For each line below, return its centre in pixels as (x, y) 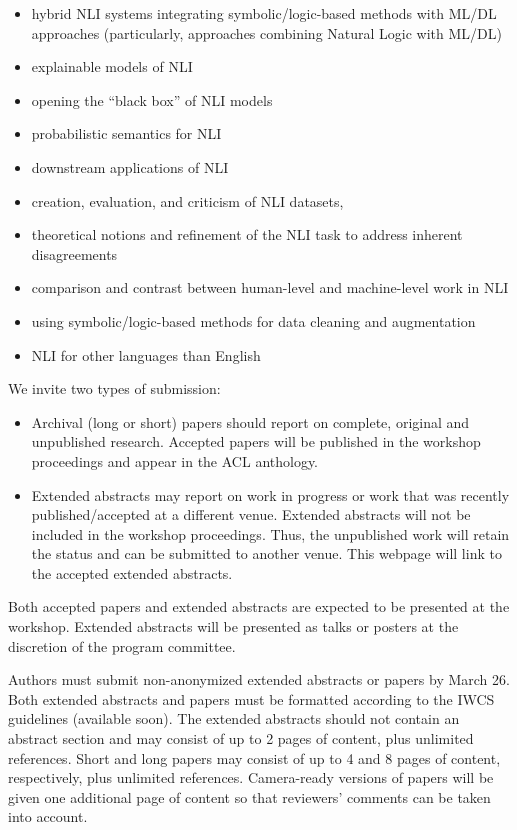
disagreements (74, 253)
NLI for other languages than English (146, 354)
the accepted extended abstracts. (132, 572)
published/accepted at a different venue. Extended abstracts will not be (251, 514)
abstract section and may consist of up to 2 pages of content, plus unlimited (241, 738)
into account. (48, 816)
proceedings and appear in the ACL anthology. (175, 460)
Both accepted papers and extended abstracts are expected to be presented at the (259, 606)
